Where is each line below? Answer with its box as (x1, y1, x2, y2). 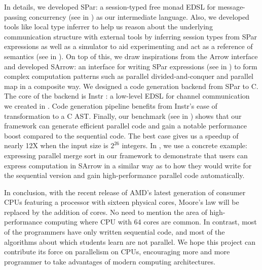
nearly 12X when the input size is (4, 140, 108, 151)
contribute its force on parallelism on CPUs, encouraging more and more (4, 246, 230, 257)
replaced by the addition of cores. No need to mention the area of (4, 206, 207, 217)
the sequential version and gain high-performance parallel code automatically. (4, 170, 245, 181)
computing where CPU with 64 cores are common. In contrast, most (45, 216, 257, 227)
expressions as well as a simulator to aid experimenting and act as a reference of (4, 41, 253, 52)
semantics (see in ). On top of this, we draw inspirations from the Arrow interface (4, 51, 258, 61)
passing (4, 11, 27, 22)
